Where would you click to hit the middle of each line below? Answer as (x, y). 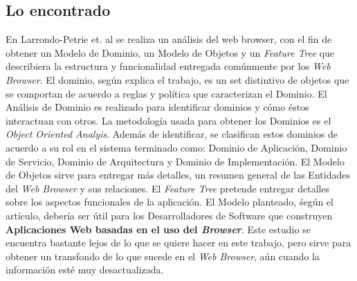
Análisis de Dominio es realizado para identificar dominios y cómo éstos (157, 107)
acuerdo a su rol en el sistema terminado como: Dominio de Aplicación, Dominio (176, 147)
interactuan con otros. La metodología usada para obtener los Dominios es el (168, 120)
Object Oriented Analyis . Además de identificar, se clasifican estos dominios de (172, 134)
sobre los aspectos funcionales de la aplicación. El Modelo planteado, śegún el (170, 202)
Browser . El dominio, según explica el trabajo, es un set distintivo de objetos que (177, 79)
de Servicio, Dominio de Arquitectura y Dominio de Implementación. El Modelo (175, 161)
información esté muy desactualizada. (85, 270)
